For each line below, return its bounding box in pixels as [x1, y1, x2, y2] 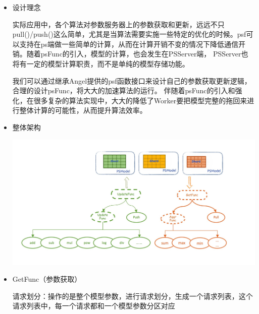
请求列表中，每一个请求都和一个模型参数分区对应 [12, 300, 175, 311]
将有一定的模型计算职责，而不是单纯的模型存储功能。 [12, 58, 189, 69]
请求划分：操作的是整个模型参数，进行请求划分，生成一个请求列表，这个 [12, 290, 253, 301]
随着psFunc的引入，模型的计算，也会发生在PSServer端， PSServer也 [26, 48, 248, 59]
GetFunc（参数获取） [12, 274, 82, 284]
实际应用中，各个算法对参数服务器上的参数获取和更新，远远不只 [12, 19, 225, 29]
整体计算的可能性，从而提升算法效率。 [19, 105, 147, 115]
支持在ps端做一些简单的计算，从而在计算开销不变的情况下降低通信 [19, 38, 239, 49]
